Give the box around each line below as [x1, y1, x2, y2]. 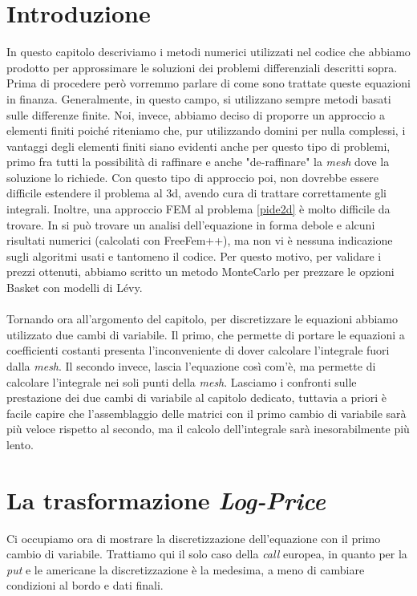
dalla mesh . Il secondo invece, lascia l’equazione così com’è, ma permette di [6, 358, 376, 374]
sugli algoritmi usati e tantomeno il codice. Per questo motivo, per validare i [6, 247, 382, 264]
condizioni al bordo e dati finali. [6, 577, 164, 594]
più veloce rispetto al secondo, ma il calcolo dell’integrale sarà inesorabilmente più [6, 420, 410, 437]
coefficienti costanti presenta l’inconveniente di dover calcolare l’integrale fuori [6, 342, 390, 359]
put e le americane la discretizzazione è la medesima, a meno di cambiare [6, 561, 365, 578]
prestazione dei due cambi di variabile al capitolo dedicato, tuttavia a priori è [6, 389, 387, 406]
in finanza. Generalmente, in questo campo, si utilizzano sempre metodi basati [6, 90, 391, 107]
